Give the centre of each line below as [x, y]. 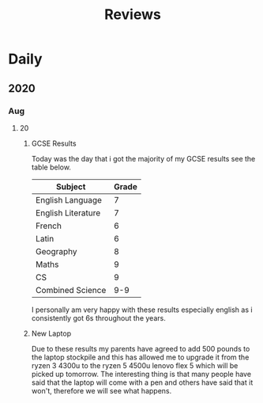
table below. [51, 167]
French [48, 226]
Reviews [133, 15]
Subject [71, 186]
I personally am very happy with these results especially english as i [142, 310]
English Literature [68, 213]
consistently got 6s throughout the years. [98, 317]
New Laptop [51, 333]
